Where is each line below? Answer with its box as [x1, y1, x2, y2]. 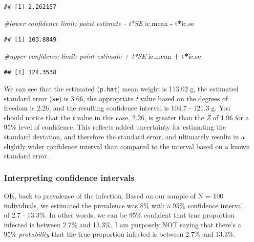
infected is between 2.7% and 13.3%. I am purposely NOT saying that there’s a [4, 219, 241, 229]
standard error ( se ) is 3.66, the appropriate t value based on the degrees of [4, 93, 228, 103]
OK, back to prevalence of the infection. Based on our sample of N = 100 [4, 191, 224, 201]
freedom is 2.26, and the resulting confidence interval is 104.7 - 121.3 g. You [4, 103, 231, 113]
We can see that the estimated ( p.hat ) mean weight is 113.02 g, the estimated [4, 83, 239, 93]
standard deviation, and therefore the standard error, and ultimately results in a [4, 132, 245, 142]
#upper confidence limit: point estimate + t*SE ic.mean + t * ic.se [4, 50, 201, 61]
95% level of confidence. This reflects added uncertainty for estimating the [4, 122, 226, 132]
